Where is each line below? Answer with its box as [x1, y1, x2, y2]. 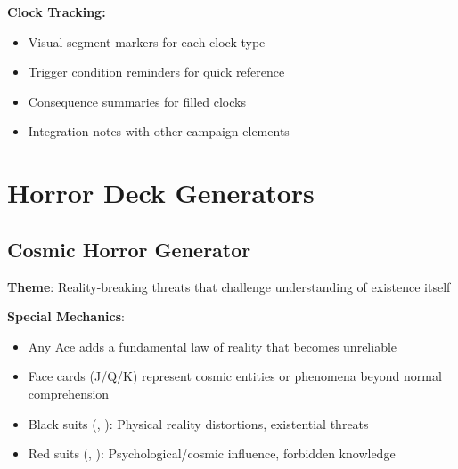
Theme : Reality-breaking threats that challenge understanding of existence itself [7, 277, 451, 295]
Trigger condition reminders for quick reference [28, 62, 285, 81]
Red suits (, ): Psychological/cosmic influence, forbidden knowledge [28, 444, 396, 463]
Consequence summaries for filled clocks [28, 92, 246, 110]
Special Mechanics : [7, 307, 125, 326]
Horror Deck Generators [7, 174, 315, 211]
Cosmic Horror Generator [7, 235, 251, 263]
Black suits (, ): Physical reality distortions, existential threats [28, 414, 369, 433]
